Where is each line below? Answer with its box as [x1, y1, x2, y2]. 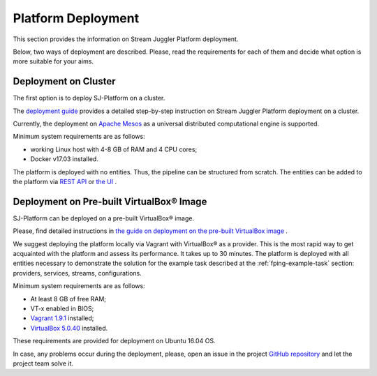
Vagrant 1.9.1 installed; [30, 314, 94, 322]
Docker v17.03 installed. [30, 155, 99, 163]
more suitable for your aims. [13, 57, 94, 66]
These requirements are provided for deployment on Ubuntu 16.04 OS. [13, 337, 216, 345]
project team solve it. [13, 359, 73, 368]
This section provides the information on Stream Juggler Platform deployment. [13, 35, 239, 43]
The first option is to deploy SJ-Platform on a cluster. [13, 94, 165, 103]
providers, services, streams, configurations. [13, 269, 142, 277]
